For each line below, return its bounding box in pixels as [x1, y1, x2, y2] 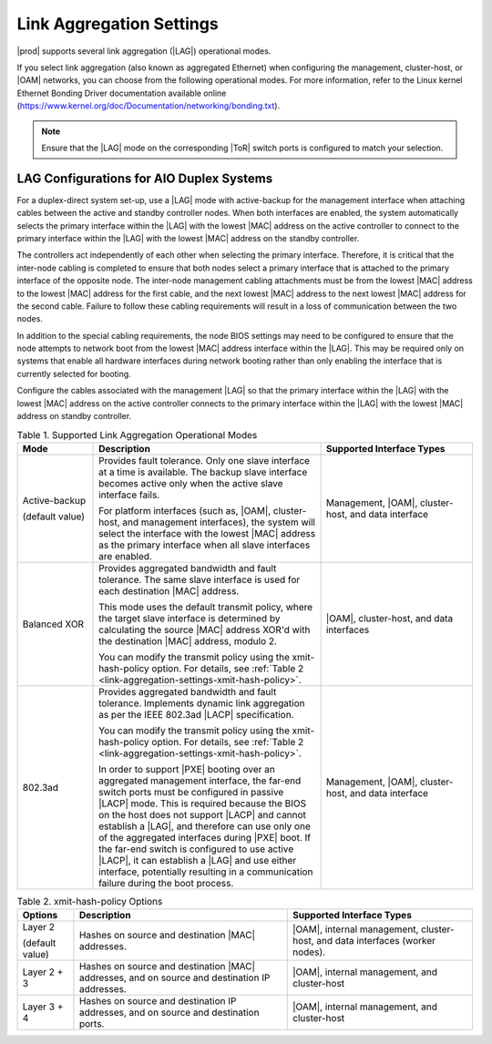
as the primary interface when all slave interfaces [98, 538, 311, 551]
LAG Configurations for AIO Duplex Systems [16, 170, 273, 186]
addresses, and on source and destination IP [78, 971, 271, 984]
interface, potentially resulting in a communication [98, 865, 313, 878]
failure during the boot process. [98, 876, 234, 889]
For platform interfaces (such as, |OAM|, [98, 504, 272, 517]
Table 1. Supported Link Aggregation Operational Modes [16, 428, 258, 441]
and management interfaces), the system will [122, 516, 316, 528]
